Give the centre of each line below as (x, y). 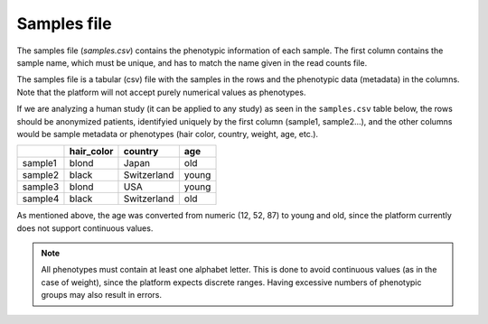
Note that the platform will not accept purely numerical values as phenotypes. (161, 92)
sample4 (41, 199)
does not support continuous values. (85, 228)
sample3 (41, 187)
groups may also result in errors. (102, 295)
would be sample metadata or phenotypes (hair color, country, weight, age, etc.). (168, 134)
